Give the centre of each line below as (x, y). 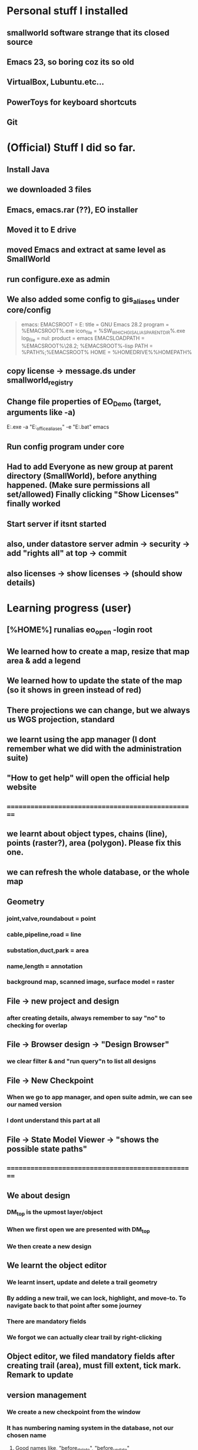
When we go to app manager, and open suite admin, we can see (100, 1097)
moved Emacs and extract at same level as (86, 250)
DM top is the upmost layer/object (55, 1213)
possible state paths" (47, 1149)
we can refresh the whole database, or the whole (98, 873)
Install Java (28, 169)
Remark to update (40, 1375)
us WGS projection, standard (61, 719)
